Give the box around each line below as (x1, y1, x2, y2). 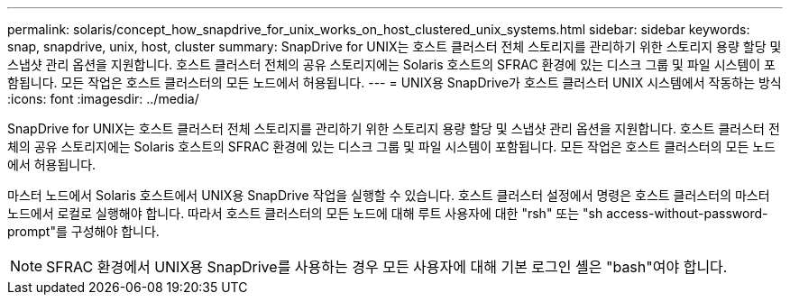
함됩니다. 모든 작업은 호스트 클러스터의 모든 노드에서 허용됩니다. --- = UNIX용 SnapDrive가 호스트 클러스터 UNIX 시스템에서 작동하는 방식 (7, 75, 782, 90)
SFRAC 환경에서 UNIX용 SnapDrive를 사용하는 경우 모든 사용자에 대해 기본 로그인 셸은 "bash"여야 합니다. (46, 258, 728, 276)
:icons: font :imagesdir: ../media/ (7, 91, 199, 106)
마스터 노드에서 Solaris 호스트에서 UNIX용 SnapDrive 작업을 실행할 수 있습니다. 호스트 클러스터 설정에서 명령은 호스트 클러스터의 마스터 (7, 188, 770, 203)
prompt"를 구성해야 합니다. (7, 224, 160, 239)
